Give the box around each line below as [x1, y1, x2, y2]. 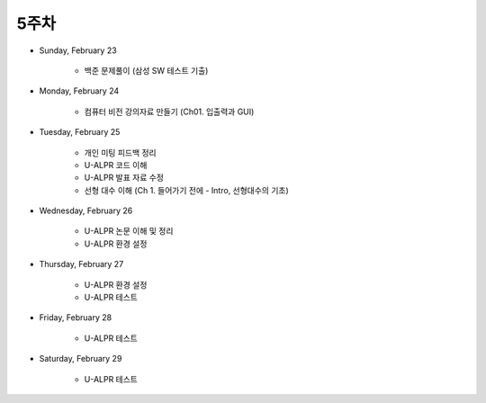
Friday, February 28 [39, 312, 112, 323]
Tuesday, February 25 [39, 127, 121, 138]
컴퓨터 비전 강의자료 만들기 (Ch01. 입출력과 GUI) [84, 106, 255, 117]
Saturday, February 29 [39, 354, 122, 364]
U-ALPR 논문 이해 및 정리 [84, 226, 174, 237]
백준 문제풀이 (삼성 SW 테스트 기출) [84, 65, 209, 76]
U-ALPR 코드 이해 [84, 159, 148, 170]
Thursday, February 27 [39, 259, 124, 270]
